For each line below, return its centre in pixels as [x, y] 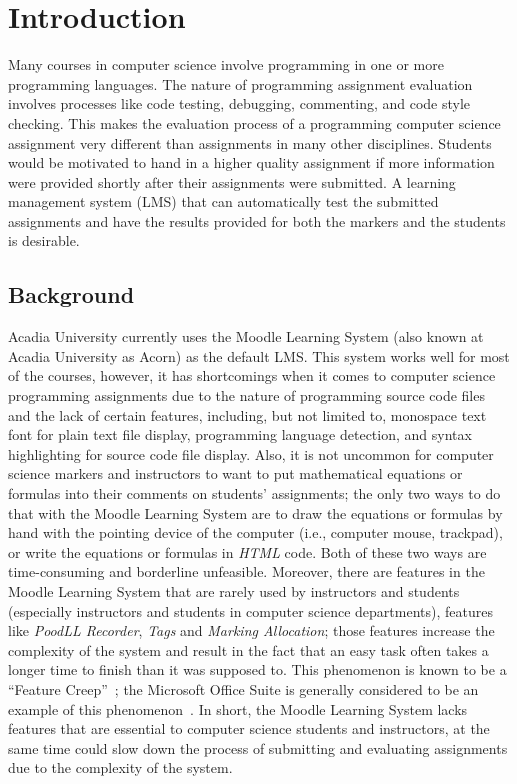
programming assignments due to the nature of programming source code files [246, 395]
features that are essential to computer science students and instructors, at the [249, 728]
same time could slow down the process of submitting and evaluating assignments [258, 747]
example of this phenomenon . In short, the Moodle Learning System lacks [238, 708]
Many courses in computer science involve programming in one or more [226, 64]
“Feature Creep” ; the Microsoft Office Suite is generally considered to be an [243, 688]
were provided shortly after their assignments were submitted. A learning [232, 181]
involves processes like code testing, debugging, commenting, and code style [239, 103]
